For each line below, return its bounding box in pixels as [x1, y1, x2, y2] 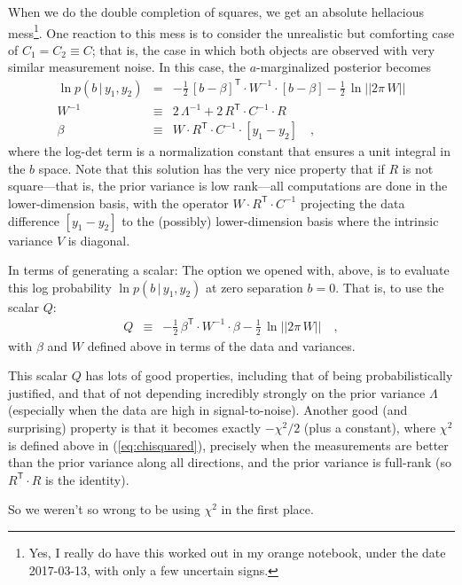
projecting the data [300, 193, 405, 212]
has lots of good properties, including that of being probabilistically [85, 366, 453, 385]
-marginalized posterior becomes [256, 58, 432, 76]
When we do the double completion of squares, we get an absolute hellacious [8, 3, 424, 20]
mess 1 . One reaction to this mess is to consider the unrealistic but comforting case [8, 20, 455, 42]
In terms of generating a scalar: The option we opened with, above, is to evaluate [8, 261, 450, 279]
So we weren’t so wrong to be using [8, 500, 200, 519]
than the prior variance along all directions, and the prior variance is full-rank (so [8, 453, 451, 472]
